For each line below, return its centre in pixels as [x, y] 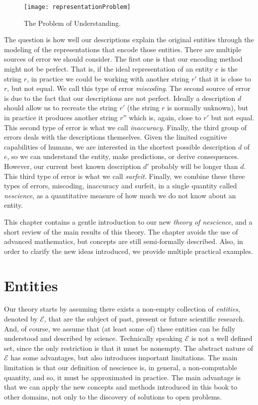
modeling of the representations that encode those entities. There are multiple [123, 49]
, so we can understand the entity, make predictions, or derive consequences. [123, 156]
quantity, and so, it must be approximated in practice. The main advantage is [122, 377]
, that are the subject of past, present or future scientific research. [144, 319]
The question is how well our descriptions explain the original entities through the [129, 40]
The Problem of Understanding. [72, 23]
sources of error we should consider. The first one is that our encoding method [123, 59]
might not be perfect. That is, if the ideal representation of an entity [109, 69]
